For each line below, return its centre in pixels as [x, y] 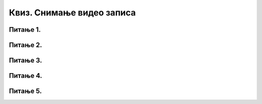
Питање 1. [25, 30]
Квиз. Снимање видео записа [72, 13]
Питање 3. [25, 60]
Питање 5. [25, 91]
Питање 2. [25, 45]
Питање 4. [25, 76]
